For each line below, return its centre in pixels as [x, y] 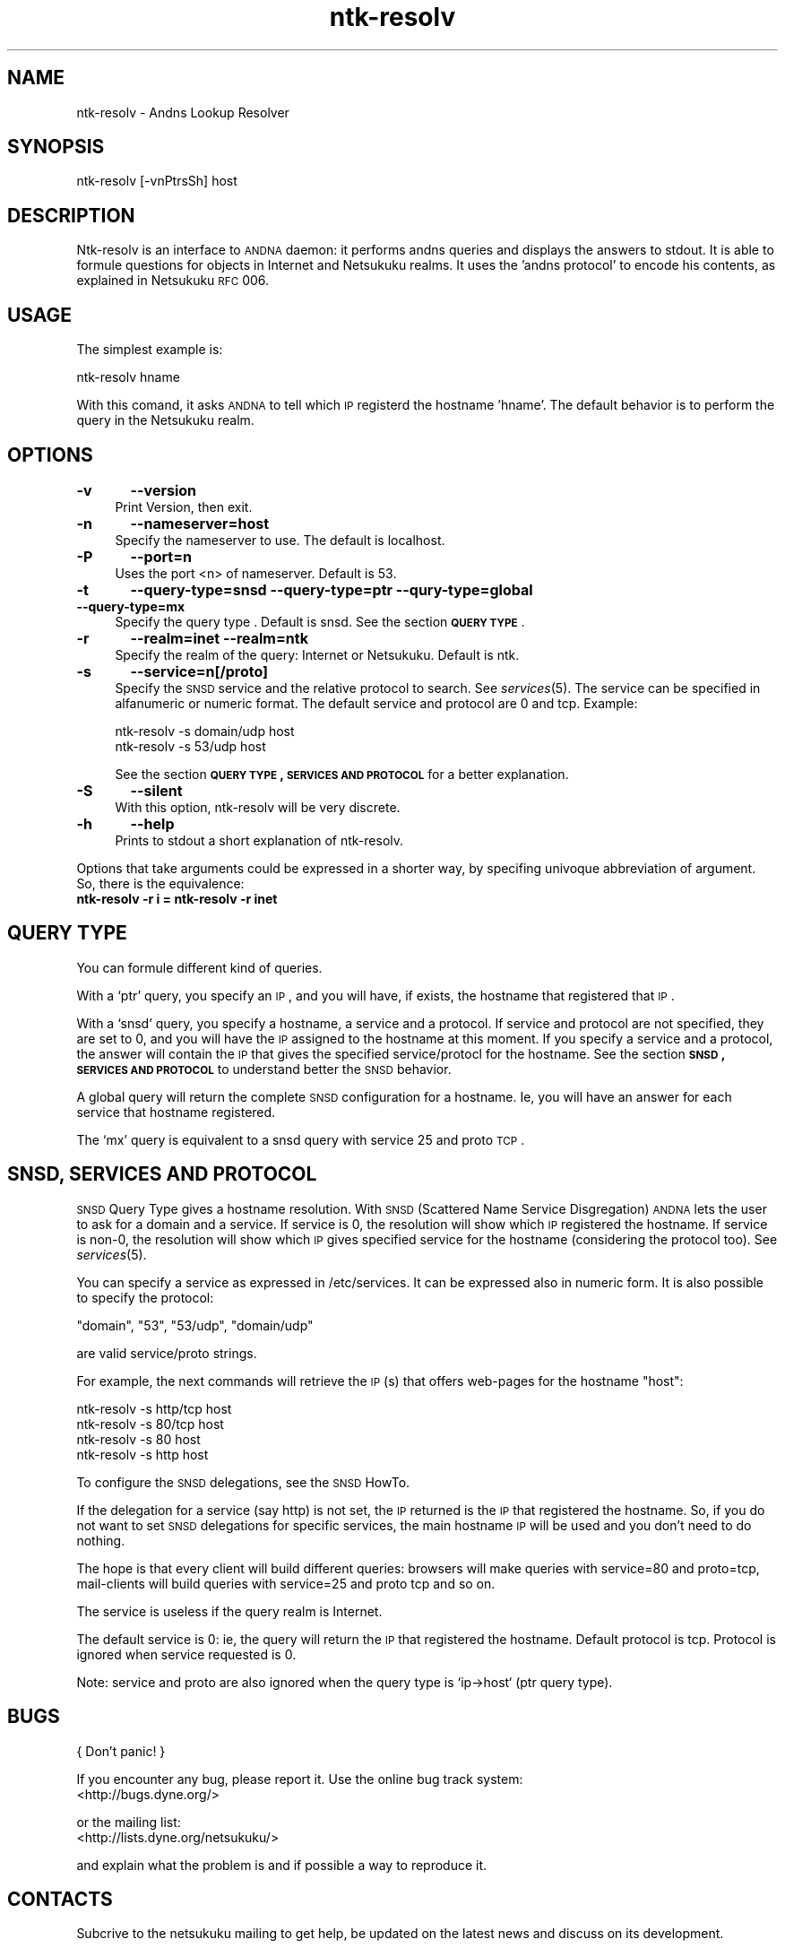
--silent [156, 790]
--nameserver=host [200, 523]
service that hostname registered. [176, 1112]
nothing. [101, 1540]
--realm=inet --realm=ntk [219, 638]
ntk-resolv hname [128, 377]
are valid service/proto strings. [167, 1353]
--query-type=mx [131, 606]
